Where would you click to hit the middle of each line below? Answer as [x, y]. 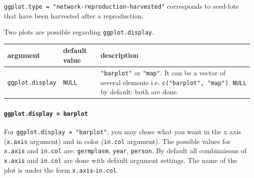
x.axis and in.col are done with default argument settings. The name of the [121, 160]
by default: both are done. [139, 92]
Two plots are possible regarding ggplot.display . [79, 32]
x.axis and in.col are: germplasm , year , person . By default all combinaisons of [125, 151]
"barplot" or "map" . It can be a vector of [163, 72]
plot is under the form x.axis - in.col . [61, 169]
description [119, 55]
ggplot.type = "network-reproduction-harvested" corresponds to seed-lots [121, 6]
